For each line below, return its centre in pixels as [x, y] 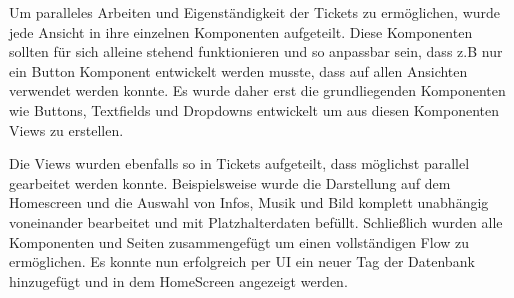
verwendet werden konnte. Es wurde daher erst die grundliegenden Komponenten [257, 90]
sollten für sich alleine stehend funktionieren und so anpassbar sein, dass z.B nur [256, 51]
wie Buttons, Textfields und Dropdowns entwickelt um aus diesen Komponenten [254, 109]
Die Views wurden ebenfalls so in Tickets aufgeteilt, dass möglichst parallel [239, 163]
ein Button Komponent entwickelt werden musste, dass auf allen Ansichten [238, 70]
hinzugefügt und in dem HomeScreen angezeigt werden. [178, 280]
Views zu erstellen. [66, 129]
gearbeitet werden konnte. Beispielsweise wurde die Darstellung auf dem [230, 182]
